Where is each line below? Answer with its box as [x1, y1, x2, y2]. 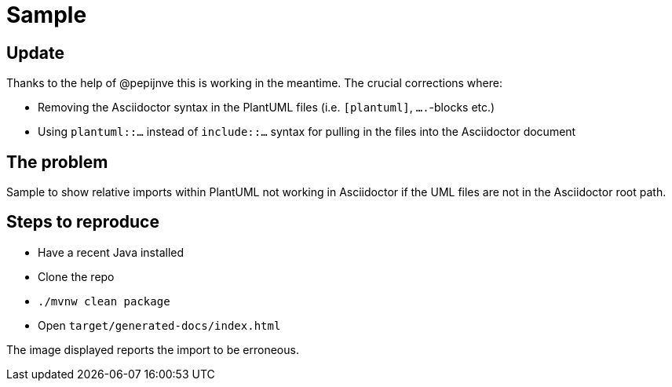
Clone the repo [38, 269, 115, 283]
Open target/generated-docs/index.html [38, 318, 281, 332]
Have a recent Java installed [38, 245, 184, 259]
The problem [6, 152, 108, 172]
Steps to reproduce [6, 212, 159, 232]
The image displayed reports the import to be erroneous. [6, 342, 299, 356]
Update [6, 42, 65, 63]
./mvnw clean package [38, 294, 170, 308]
